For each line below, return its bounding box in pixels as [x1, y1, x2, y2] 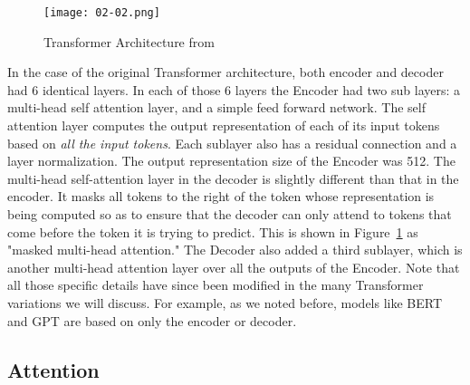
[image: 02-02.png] [43, 6, 160, 19]
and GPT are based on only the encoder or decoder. [7, 311, 297, 330]
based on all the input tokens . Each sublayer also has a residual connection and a [7, 133, 457, 152]
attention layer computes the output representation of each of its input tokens [7, 116, 440, 135]
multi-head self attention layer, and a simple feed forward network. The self [7, 98, 426, 117]
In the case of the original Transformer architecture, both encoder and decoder [7, 63, 444, 82]
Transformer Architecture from [43, 32, 215, 51]
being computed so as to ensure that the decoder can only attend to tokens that [7, 205, 452, 223]
